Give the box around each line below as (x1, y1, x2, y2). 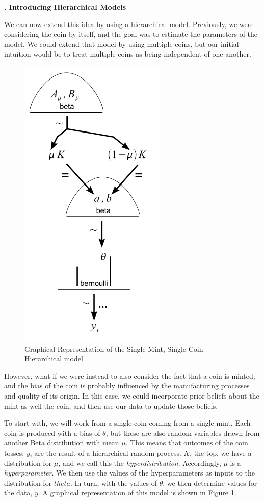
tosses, (4, 447, 24, 458)
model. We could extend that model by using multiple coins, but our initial (4, 38, 239, 49)
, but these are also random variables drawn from (105, 427, 260, 438)
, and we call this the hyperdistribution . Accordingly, (58, 457, 221, 468)
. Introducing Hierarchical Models (4, 2, 126, 12)
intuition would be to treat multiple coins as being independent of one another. (4, 48, 251, 59)
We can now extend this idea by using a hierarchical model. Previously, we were (4, 18, 254, 29)
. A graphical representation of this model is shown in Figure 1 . (38, 487, 236, 498)
